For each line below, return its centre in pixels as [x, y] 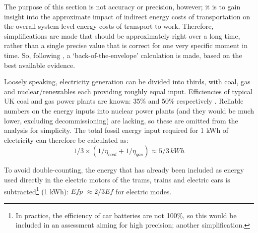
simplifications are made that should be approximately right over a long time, [122, 35]
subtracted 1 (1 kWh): [36, 190]
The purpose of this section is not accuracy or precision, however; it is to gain [122, 6]
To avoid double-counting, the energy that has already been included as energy [124, 170]
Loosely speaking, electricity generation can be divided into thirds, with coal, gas [127, 82]
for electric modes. [144, 191]
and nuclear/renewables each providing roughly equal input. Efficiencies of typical [128, 91]
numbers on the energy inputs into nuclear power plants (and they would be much [129, 110]
